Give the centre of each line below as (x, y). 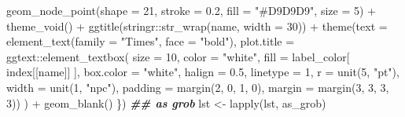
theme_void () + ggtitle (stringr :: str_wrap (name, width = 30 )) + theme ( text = (197, 26)
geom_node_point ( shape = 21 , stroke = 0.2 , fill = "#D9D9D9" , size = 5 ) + (191, 10)
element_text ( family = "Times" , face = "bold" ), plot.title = (151, 41)
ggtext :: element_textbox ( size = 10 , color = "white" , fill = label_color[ (178, 56)
